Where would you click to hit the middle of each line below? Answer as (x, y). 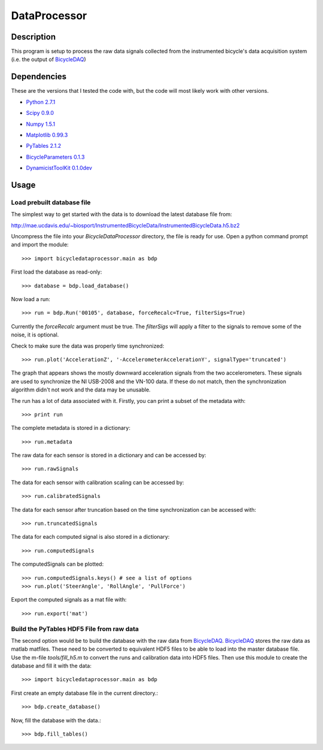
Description (33, 37)
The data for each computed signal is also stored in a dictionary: (90, 537)
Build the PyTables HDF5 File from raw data (75, 628)
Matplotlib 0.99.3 (47, 135)
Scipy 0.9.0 (40, 113)
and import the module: (40, 245)
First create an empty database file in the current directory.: (85, 693)
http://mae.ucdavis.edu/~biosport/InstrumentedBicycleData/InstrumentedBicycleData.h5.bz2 (125, 225)
